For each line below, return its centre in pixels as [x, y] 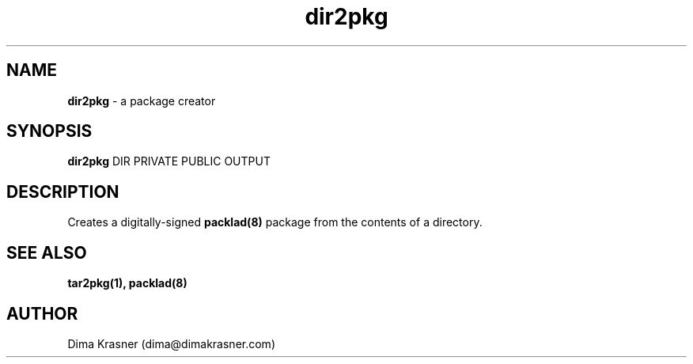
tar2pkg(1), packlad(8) [127, 283]
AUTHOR [42, 313]
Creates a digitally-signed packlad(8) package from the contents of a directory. [275, 222]
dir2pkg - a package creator [142, 100]
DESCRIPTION [63, 191]
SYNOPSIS [49, 131]
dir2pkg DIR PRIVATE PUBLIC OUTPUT [169, 161]
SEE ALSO [47, 252]
